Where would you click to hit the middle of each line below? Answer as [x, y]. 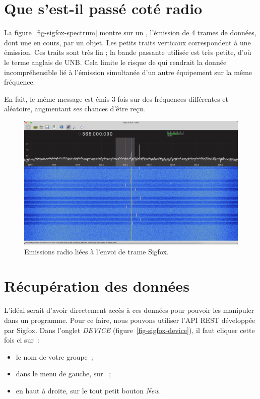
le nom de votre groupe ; [54, 356]
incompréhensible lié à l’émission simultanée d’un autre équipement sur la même [128, 72]
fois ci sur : [22, 340]
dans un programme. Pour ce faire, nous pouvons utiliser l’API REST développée [130, 320]
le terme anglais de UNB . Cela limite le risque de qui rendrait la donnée [115, 62]
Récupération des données [97, 286]
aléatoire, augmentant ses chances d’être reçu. [75, 109]
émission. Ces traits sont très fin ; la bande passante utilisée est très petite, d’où [128, 52]
